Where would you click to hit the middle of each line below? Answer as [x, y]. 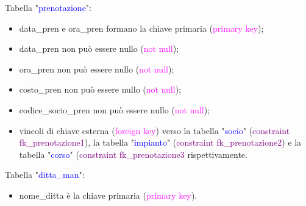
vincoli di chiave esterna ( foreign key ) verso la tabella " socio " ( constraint [155, 130]
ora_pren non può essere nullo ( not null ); [97, 69]
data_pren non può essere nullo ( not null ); [99, 48]
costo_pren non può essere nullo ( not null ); [100, 89]
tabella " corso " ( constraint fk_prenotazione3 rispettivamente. [133, 154]
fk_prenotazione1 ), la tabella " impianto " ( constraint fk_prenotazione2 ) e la [160, 142]
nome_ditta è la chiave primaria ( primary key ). [108, 195]
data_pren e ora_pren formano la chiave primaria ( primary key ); [141, 28]
